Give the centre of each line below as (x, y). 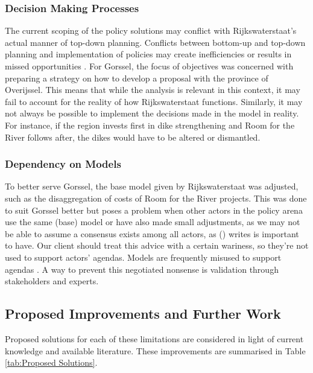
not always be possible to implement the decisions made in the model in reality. (152, 113)
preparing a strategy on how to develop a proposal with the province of (137, 78)
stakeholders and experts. (52, 281)
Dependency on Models (63, 164)
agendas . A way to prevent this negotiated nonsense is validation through (142, 269)
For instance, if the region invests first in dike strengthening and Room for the (150, 125)
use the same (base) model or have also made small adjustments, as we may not (153, 222)
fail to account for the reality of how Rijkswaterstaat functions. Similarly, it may (154, 101)
